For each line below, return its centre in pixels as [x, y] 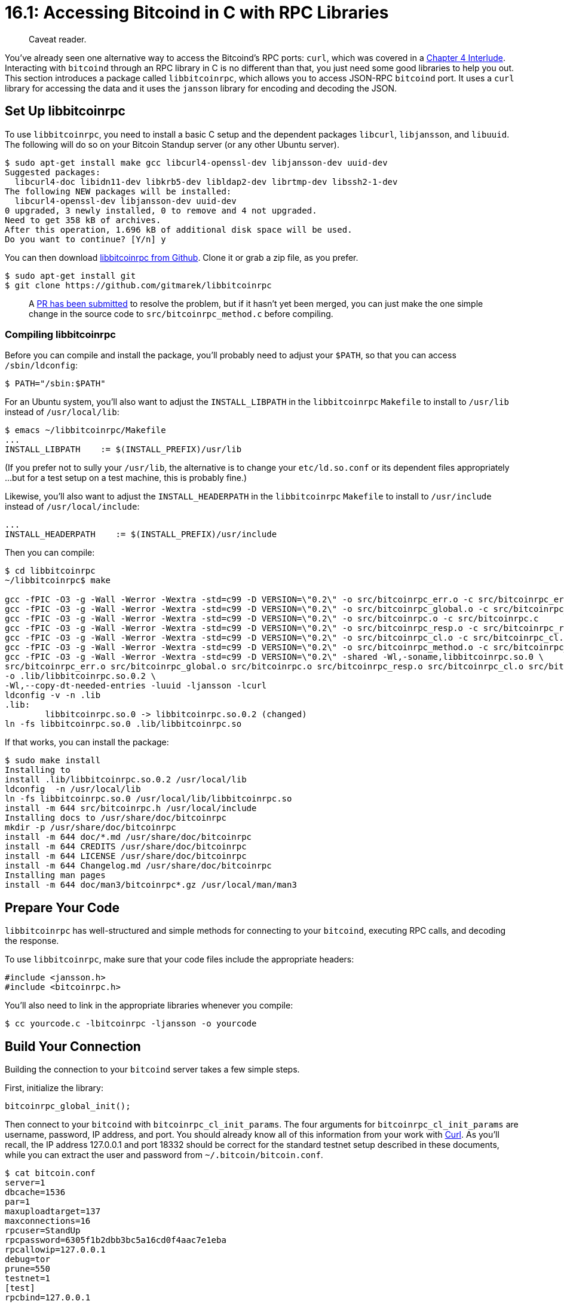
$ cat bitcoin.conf [50, 1173]
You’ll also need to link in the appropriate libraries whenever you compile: [149, 1006]
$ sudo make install [53, 761]
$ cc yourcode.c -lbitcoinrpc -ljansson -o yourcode [131, 1024]
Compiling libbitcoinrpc [60, 334]
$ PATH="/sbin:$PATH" [55, 384]
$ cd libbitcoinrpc [50, 571]
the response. [32, 941]
